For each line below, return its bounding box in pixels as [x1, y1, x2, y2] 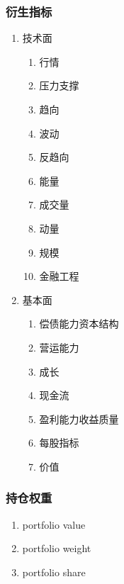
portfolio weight [22, 541, 91, 556]
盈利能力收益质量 [39, 411, 119, 426]
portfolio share [22, 564, 86, 579]
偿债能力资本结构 [39, 316, 119, 331]
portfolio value [22, 517, 86, 532]
